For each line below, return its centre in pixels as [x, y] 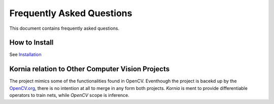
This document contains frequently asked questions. [64, 28]
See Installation [25, 55]
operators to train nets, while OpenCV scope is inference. [69, 95]
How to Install [31, 43]
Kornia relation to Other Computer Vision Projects [90, 69]
